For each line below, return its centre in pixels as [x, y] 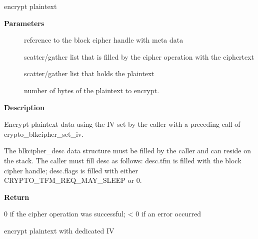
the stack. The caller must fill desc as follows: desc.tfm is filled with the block [123, 160]
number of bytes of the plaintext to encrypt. [92, 90]
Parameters [24, 23]
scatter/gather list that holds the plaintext [89, 73]
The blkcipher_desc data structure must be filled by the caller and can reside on [127, 151]
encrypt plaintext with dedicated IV [59, 230]
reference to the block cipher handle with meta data [104, 40]
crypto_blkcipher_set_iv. [44, 134]
